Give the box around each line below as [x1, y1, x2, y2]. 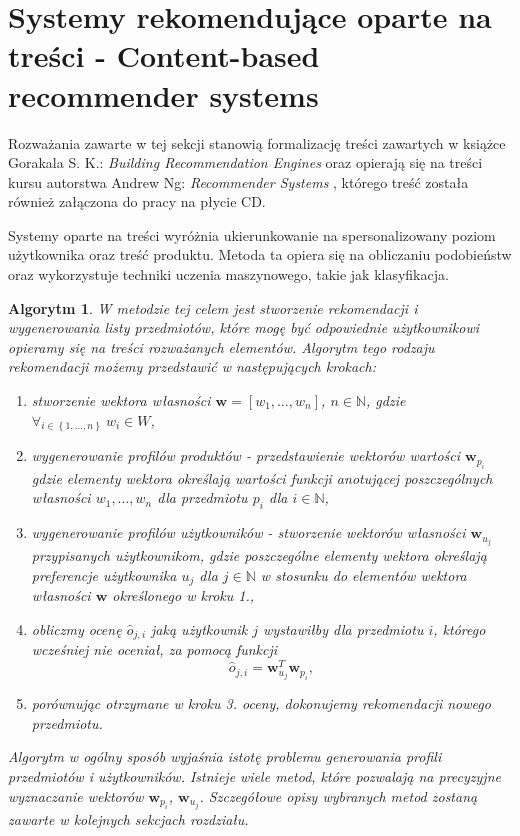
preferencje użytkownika [31, 564, 177, 585]
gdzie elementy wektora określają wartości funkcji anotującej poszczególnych [31, 467, 493, 488]
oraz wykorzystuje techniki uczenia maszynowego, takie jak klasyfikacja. [8, 264, 449, 285]
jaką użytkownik [151, 619, 248, 640]
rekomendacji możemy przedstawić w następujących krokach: [8, 356, 377, 377]
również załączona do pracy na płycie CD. [8, 191, 266, 212]
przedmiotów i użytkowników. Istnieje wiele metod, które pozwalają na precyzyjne [8, 766, 501, 787]
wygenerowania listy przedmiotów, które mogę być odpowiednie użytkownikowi [8, 317, 480, 338]
